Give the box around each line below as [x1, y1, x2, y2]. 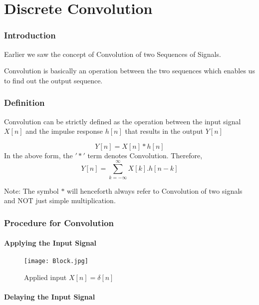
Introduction [4, 29, 56, 41]
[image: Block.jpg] [24, 258, 88, 265]
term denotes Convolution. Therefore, [87, 150, 203, 160]
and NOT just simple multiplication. [4, 195, 116, 206]
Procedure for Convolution [4, 216, 114, 229]
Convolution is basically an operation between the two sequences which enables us [4, 65, 255, 76]
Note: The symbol [4, 185, 59, 196]
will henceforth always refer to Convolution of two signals [67, 185, 243, 196]
